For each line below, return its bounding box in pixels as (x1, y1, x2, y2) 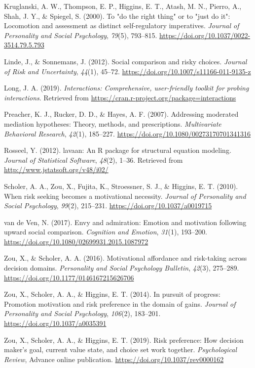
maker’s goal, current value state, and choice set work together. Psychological (4, 344, 237, 355)
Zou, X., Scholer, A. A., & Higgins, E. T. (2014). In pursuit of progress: (4, 289, 220, 299)
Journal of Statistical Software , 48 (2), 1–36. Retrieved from (4, 154, 183, 165)
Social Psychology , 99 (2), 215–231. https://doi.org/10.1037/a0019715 (4, 200, 212, 211)
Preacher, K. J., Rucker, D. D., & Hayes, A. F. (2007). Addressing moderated (4, 109, 239, 119)
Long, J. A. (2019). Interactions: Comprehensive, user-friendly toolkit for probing (4, 83, 249, 93)
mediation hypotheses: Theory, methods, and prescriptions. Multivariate (4, 118, 221, 129)
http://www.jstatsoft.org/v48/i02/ (4, 164, 109, 175)
